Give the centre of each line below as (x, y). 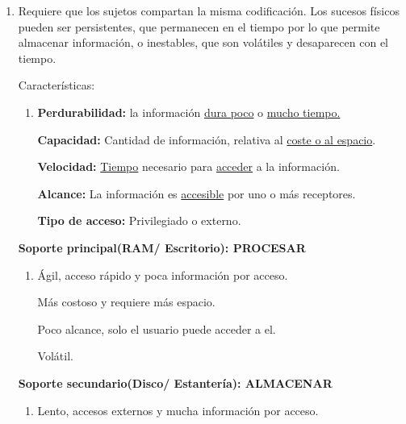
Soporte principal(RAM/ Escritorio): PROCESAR (162, 247)
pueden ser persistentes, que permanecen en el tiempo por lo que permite (199, 26)
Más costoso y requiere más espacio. (126, 302)
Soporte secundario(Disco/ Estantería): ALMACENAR (175, 382)
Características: (57, 85)
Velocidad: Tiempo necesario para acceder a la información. (188, 166)
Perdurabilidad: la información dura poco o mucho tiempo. (189, 112)
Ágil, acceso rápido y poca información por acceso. (163, 274)
